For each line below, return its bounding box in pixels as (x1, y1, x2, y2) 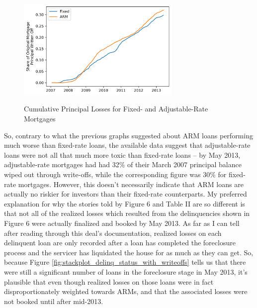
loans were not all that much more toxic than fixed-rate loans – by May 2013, (4, 149, 241, 160)
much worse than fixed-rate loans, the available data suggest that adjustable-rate (4, 140, 251, 150)
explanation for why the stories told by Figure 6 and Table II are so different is (4, 198, 245, 208)
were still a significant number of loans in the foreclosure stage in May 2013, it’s (4, 266, 248, 277)
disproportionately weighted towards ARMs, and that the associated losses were (4, 286, 248, 297)
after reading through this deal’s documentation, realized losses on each (4, 227, 222, 238)
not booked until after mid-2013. (4, 296, 103, 306)
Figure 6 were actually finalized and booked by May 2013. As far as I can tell (4, 218, 240, 228)
